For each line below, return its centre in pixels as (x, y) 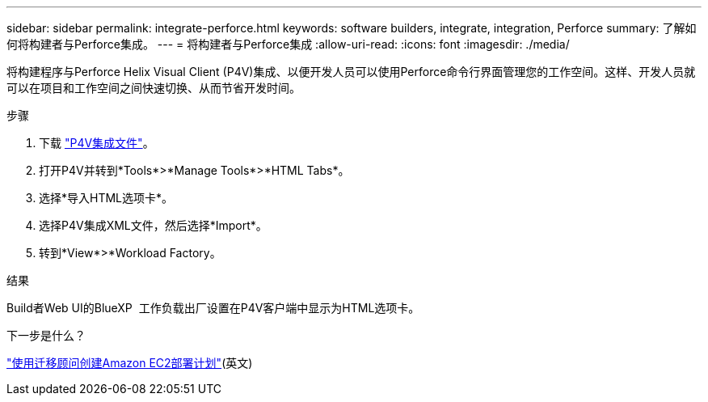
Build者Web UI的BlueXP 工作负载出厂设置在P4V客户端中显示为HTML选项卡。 (213, 308)
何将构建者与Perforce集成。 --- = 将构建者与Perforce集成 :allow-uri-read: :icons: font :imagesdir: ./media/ (288, 44)
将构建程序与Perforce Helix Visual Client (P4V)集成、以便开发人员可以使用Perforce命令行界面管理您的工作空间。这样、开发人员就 (351, 72)
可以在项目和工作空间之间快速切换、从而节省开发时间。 (154, 88)
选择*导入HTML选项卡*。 (106, 198)
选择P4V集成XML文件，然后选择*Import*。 (153, 225)
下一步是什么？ (46, 335)
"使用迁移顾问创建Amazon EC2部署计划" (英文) (130, 363)
